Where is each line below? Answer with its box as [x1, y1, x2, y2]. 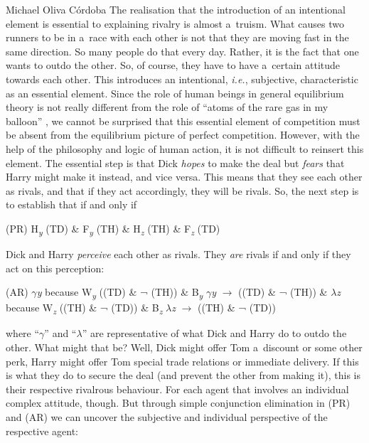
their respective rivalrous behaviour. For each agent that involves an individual [6, 381, 349, 396]
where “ [6, 326, 40, 341]
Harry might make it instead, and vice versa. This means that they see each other [6, 169, 363, 184]
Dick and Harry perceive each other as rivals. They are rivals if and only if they [6, 247, 351, 262]
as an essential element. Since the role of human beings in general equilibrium [6, 85, 344, 100]
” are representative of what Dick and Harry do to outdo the [82, 326, 347, 341]
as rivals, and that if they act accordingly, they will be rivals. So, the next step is [6, 183, 359, 198]
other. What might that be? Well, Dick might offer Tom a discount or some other [6, 340, 363, 355]
